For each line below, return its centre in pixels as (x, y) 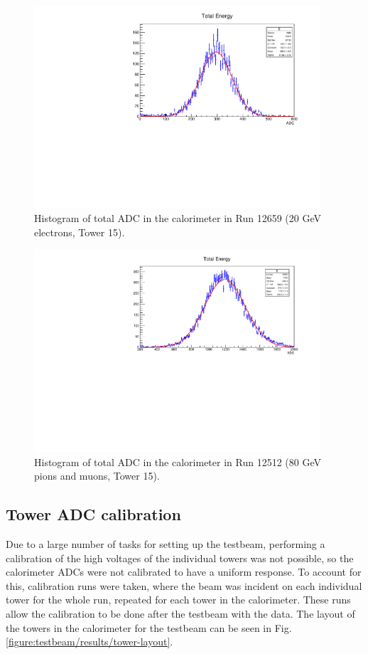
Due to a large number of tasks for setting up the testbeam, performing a (166, 544)
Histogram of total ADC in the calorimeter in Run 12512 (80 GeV (178, 462)
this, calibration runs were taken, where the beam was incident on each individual (184, 585)
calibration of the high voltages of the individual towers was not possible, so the (180, 558)
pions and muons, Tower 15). (97, 476)
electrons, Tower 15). (80, 232)
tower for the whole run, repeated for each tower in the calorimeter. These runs (178, 600)
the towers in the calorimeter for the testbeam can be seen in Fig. (149, 627)
